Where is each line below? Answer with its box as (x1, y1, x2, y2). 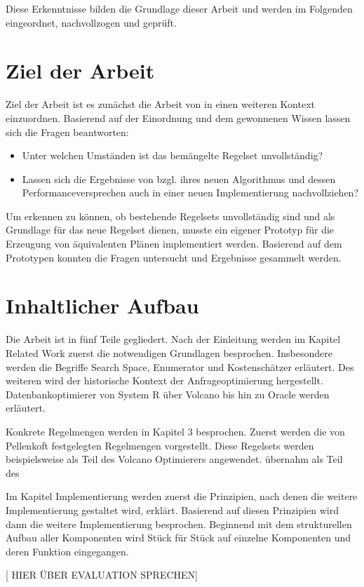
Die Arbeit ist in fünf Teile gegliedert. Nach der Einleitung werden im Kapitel (6, 332, 341, 346)
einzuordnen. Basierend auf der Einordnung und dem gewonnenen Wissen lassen (6, 110, 351, 125)
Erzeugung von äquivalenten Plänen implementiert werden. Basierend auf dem (6, 236, 342, 251)
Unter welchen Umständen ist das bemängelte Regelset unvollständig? (22, 148, 323, 163)
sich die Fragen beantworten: (6, 124, 129, 139)
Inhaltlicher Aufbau (6, 291, 199, 320)
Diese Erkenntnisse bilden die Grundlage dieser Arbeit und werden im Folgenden (6, 1, 353, 15)
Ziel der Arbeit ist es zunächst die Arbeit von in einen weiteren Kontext (6, 97, 315, 112)
